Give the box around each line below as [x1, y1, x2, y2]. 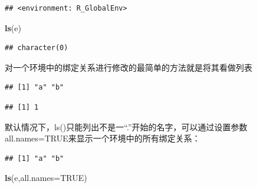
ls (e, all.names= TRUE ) [5, 171, 87, 184]
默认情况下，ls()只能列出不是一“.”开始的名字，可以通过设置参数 [5, 120, 248, 133]
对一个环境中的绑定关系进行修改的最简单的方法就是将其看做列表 [5, 61, 252, 73]
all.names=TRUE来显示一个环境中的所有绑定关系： [5, 132, 200, 144]
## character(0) [5, 44, 68, 52]
